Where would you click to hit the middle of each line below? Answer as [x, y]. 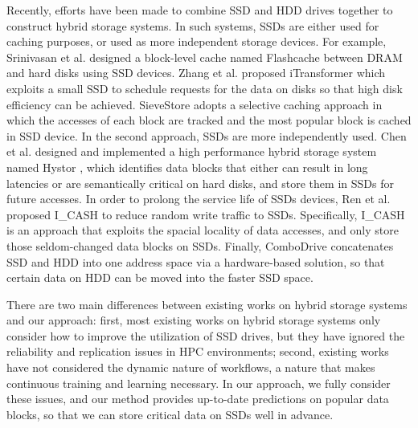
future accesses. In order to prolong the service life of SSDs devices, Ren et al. [199, 199]
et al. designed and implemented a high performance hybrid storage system [192, 151]
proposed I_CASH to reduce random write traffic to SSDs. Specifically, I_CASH [206, 214]
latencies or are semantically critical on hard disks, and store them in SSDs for [200, 183]
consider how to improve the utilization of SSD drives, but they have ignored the [206, 335]
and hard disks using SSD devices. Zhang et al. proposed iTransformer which [196, 73]
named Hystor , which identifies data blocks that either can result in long [187, 167]
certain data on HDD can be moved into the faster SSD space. [160, 277]
